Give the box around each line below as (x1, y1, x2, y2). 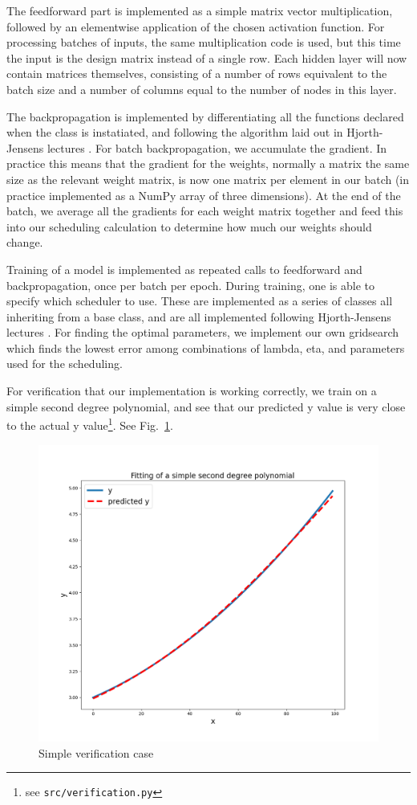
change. (6, 234, 43, 251)
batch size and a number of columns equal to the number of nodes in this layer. (6, 80, 397, 97)
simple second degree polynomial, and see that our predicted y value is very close (6, 398, 406, 415)
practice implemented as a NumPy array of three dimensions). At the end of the (6, 186, 401, 203)
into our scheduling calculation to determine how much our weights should (6, 218, 372, 235)
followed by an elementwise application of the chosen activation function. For (6, 18, 385, 35)
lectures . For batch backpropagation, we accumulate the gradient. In (47, 139, 387, 156)
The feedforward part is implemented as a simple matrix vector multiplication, (6, 2, 393, 18)
